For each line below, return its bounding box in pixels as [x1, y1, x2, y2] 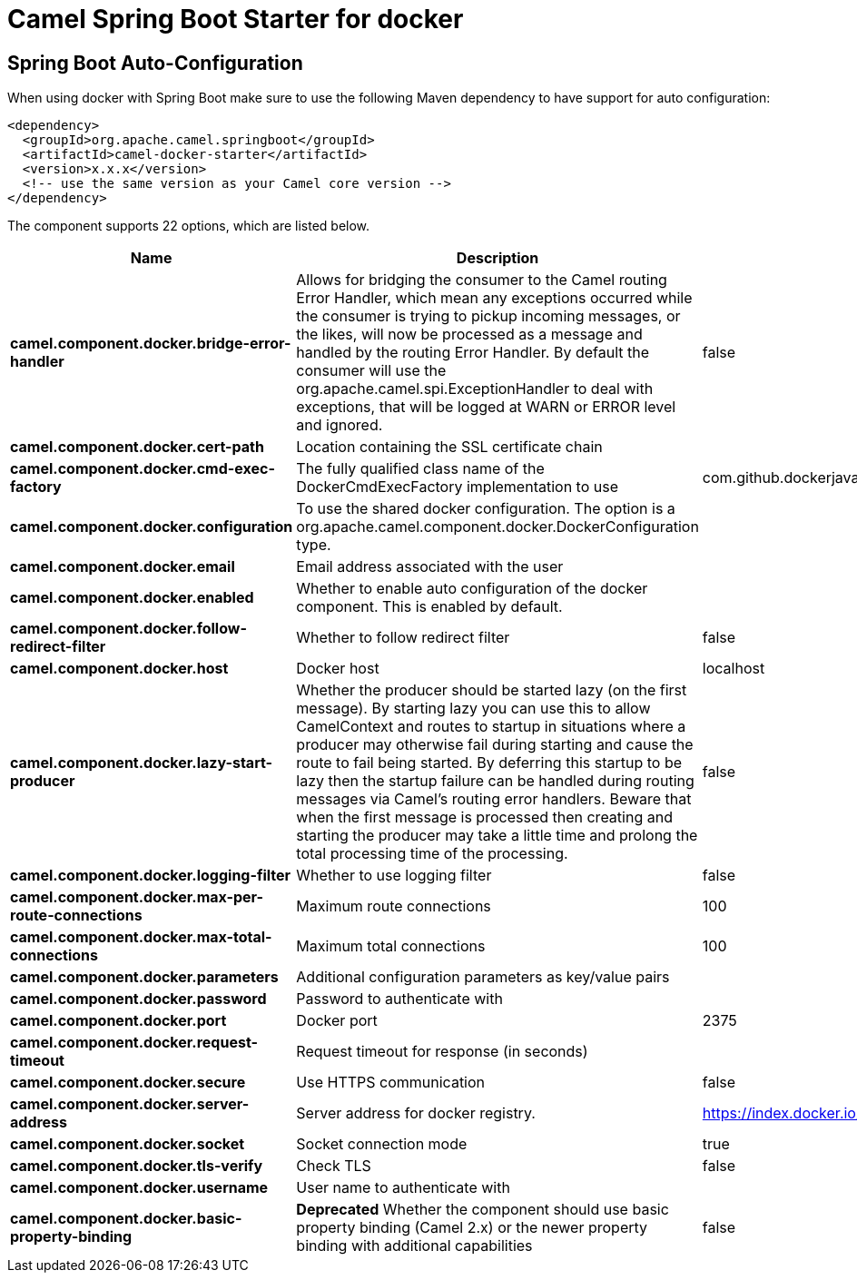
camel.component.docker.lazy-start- [10, 753, 273, 773]
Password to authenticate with [296, 990, 503, 1009]
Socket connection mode [296, 1135, 468, 1154]
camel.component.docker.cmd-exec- [10, 459, 275, 478]
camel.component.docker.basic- [10, 1209, 242, 1228]
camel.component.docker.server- [10, 1095, 250, 1114]
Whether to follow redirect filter [296, 628, 510, 647]
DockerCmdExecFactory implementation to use [296, 478, 619, 497]
